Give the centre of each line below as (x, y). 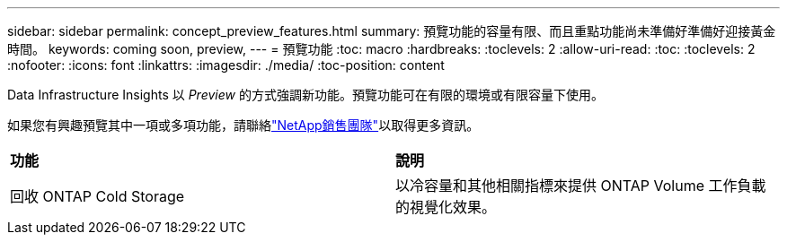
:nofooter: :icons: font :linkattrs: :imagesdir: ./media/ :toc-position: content (226, 65)
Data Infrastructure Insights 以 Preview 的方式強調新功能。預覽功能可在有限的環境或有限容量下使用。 (305, 95)
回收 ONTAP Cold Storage (97, 196)
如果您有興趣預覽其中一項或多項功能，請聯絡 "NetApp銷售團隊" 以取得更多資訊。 (243, 125)
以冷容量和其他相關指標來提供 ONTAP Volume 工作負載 (581, 186)
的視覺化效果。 (446, 207)
